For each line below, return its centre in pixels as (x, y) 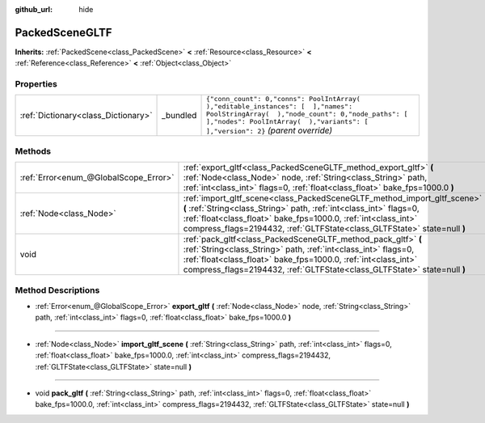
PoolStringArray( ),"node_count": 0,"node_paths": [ (307, 114)
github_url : (34, 9)
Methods (33, 151)
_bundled (179, 116)
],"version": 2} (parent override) (269, 131)
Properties (36, 84)
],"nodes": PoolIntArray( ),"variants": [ (287, 122)
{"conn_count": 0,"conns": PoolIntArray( (283, 99)
